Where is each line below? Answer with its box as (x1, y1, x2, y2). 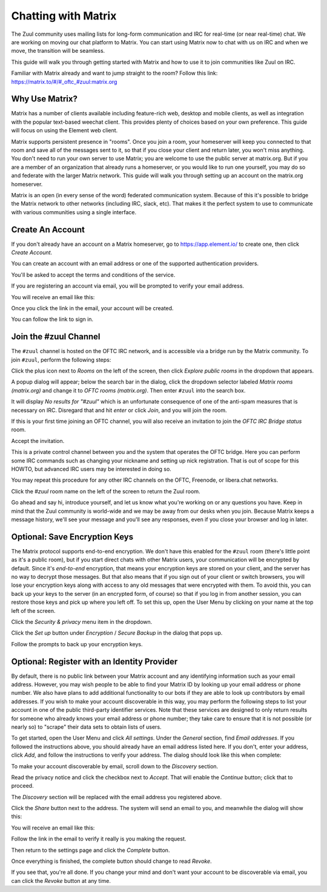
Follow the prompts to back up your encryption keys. (11, 640, 143, 647)
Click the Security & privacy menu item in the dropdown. (11, 618, 153, 625)
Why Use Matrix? (11, 94, 78, 104)
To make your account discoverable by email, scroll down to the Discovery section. (11, 762, 219, 770)
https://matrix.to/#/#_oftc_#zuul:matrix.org (11, 78, 117, 85)
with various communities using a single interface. (11, 208, 136, 215)
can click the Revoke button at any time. (11, 877, 111, 884)
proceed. (11, 782, 34, 789)
